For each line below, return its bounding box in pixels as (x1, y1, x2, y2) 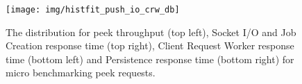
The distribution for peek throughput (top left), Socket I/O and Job (6, 24, 296, 39)
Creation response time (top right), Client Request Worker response (6, 38, 294, 53)
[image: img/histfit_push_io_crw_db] (6, 5, 180, 15)
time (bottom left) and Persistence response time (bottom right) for (6, 51, 294, 66)
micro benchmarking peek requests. (6, 65, 156, 80)
